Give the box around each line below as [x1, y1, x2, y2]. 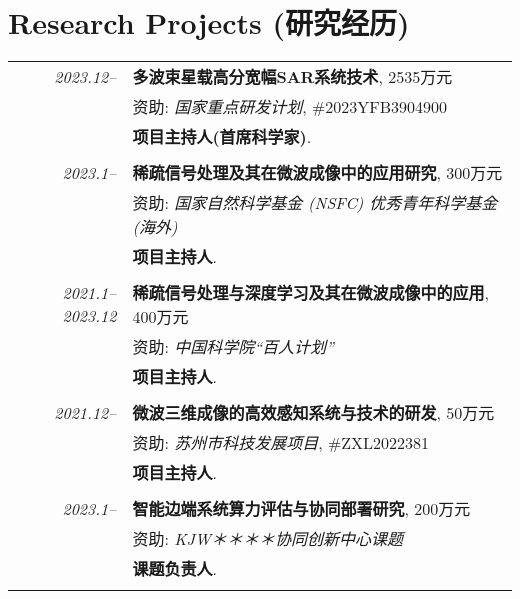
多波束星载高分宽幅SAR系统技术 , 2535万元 [132, 65, 453, 89]
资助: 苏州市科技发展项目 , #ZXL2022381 [132, 431, 430, 455]
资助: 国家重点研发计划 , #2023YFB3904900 [132, 95, 448, 119]
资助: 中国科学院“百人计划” [132, 335, 334, 359]
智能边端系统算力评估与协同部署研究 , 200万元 [132, 497, 471, 521]
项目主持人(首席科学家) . [132, 125, 312, 149]
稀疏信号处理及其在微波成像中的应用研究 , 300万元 [132, 161, 503, 185]
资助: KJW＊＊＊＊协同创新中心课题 [132, 527, 403, 551]
